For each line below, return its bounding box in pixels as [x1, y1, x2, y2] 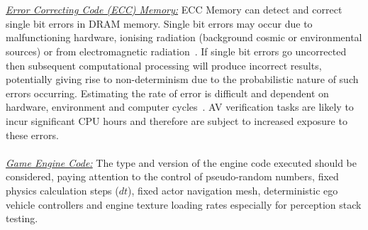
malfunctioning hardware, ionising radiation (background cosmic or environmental [6, 30, 362, 45]
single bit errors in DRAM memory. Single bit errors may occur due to [6, 16, 313, 31]
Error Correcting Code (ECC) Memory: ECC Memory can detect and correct [6, 2, 342, 17]
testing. [6, 211, 38, 226]
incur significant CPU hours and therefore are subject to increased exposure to [6, 113, 347, 128]
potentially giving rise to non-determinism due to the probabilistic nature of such [6, 72, 359, 87]
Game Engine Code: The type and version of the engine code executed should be [6, 155, 357, 170]
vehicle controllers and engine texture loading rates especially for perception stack [6, 197, 362, 212]
